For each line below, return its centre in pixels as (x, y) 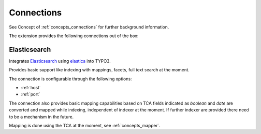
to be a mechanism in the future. (41, 117)
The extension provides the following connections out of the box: (74, 36)
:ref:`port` (31, 94)
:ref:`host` (31, 88)
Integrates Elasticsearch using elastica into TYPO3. (60, 61)
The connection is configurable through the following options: (71, 79)
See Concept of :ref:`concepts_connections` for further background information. (89, 27)
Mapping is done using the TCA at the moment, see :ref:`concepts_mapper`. (85, 125)
